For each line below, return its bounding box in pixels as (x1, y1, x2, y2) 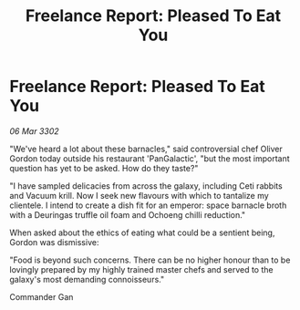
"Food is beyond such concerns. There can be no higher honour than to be (9, 254, 291, 265)
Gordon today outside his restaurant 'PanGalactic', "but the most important (9, 152, 290, 164)
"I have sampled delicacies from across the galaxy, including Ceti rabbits (9, 180, 283, 191)
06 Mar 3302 (9, 125, 59, 137)
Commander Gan (9, 291, 74, 302)
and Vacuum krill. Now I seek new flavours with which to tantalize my (9, 190, 269, 201)
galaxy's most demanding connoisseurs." (9, 274, 165, 284)
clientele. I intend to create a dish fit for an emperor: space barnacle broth (9, 200, 287, 211)
